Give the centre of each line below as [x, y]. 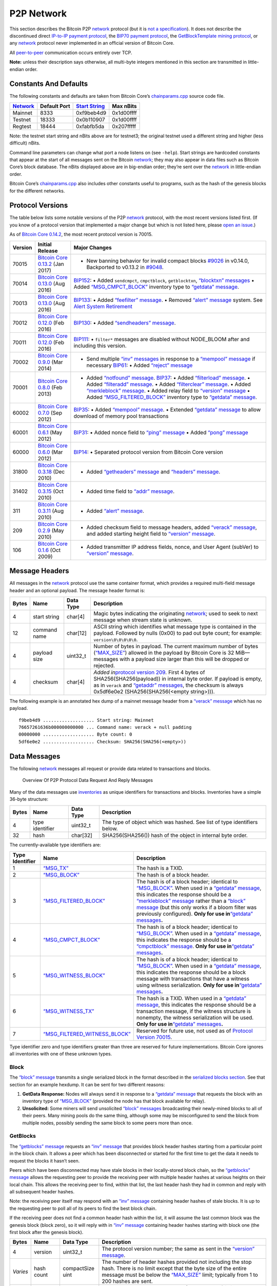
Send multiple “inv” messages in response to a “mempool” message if [171, 359]
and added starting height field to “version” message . [151, 533]
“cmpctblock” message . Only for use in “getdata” [195, 946]
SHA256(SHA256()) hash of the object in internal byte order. [175, 835]
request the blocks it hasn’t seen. [45, 1160]
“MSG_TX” [56, 868]
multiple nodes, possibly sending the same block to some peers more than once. [108, 1123]
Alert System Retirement [103, 306]
